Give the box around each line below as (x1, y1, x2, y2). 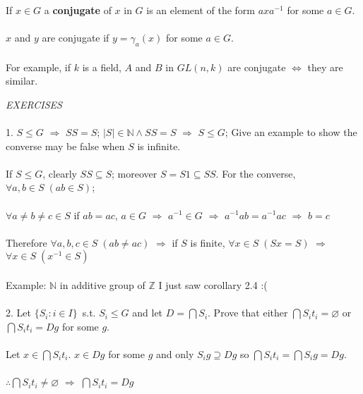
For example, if (6, 59, 71, 74)
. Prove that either (208, 305, 288, 320)
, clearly (42, 166, 77, 180)
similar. (6, 73, 38, 88)
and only (155, 346, 194, 361)
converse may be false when (6, 138, 125, 153)
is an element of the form (146, 3, 255, 17)
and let (132, 305, 163, 320)
